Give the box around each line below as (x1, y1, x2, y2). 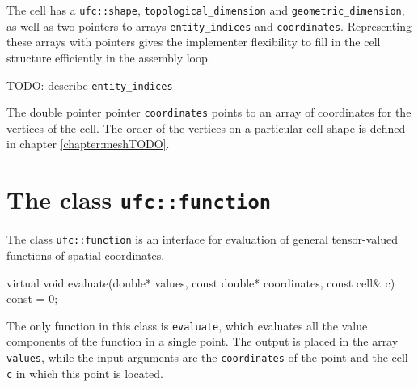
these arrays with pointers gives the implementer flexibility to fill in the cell (6, 33, 381, 50)
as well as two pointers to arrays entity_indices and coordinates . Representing (6, 17, 412, 34)
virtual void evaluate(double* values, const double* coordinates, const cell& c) (6, 274, 395, 291)
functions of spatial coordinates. (6, 246, 165, 263)
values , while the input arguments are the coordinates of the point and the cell (6, 348, 408, 365)
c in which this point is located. (6, 364, 164, 381)
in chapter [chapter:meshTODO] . (6, 135, 170, 152)
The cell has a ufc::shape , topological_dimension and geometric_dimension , (6, 2, 405, 18)
